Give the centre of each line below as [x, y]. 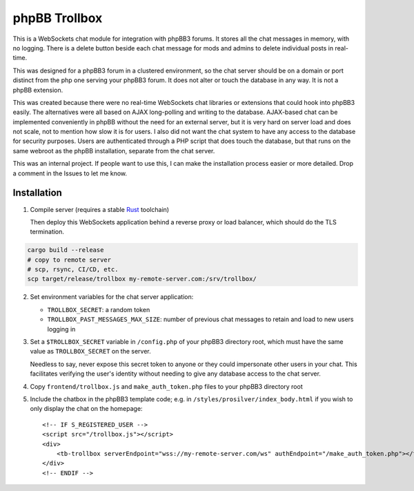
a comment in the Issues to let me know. [70, 173]
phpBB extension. [38, 90]
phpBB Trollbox [58, 18]
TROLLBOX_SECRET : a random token [99, 309]
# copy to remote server [69, 260]
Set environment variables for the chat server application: [112, 297]
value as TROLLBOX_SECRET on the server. [90, 352]
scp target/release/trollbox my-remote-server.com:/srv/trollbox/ [142, 279]
